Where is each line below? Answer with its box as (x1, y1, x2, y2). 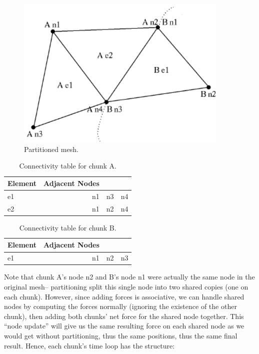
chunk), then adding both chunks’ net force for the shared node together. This (4, 310, 244, 321)
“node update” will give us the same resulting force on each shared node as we (4, 320, 244, 331)
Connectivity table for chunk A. (19, 160, 116, 171)
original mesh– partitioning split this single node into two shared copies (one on (4, 281, 248, 291)
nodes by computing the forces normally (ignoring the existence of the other (4, 301, 237, 311)
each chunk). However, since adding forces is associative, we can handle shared (4, 291, 244, 301)
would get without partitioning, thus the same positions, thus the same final (4, 330, 237, 340)
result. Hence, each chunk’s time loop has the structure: (4, 340, 175, 350)
